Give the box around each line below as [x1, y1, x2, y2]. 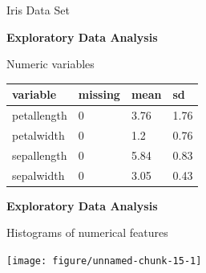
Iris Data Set [6, 2, 70, 18]
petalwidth [12, 126, 65, 143]
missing [78, 86, 120, 103]
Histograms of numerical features [6, 224, 168, 241]
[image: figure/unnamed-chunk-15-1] [6, 255, 202, 267]
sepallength [12, 146, 67, 163]
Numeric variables [6, 55, 95, 72]
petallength [12, 107, 67, 124]
